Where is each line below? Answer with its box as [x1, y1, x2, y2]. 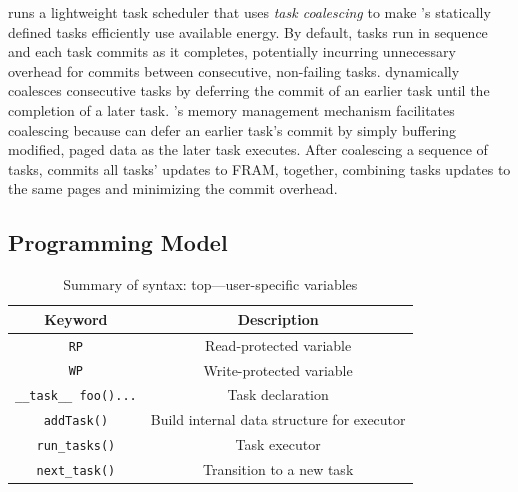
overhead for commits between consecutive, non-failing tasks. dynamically [8, 60, 460, 81]
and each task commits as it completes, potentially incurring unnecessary [8, 41, 456, 62]
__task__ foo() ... [15, 389, 137, 404]
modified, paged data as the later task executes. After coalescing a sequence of [8, 139, 488, 160]
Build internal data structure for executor [150, 409, 406, 430]
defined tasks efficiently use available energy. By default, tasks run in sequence [8, 21, 488, 42]
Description [237, 308, 319, 329]
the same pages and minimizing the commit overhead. [8, 178, 338, 199]
